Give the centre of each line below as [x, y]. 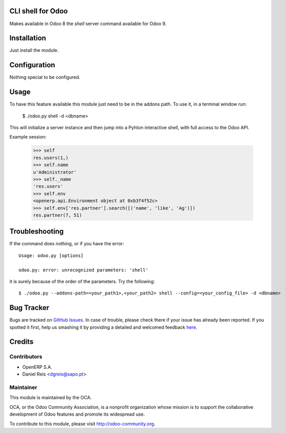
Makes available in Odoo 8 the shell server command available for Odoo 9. [88, 24]
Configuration [32, 65]
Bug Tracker [29, 308]
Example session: [28, 137]
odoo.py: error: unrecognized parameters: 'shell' [84, 270]
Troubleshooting [37, 232]
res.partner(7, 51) [57, 215]
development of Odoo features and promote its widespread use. [77, 414]
